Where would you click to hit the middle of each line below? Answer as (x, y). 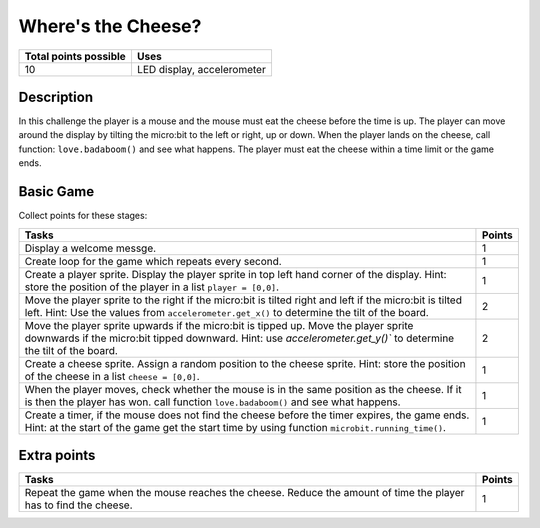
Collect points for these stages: (83, 216)
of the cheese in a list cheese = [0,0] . (112, 376)
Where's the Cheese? (110, 26)
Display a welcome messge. (90, 248)
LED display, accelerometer (201, 69)
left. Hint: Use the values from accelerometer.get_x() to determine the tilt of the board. (226, 312)
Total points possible (75, 56)
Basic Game (56, 191)
